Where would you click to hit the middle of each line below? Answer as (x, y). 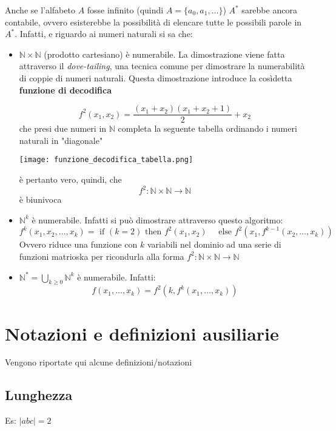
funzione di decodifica (66, 90)
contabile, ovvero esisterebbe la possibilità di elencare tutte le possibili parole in (153, 22)
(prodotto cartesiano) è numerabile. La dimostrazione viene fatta (164, 54)
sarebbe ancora (269, 10)
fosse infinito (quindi (125, 10)
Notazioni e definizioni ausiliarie (142, 333)
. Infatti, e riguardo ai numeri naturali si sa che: (104, 34)
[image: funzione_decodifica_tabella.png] (106, 160)
